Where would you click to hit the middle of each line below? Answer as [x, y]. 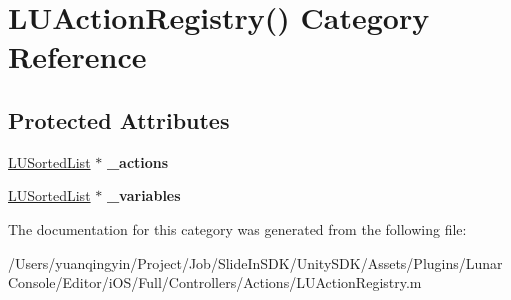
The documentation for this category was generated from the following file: [237, 228]
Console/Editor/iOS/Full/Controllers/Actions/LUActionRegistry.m [215, 282]
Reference [77, 56]
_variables [143, 195]
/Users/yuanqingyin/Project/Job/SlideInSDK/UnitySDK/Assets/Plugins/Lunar [255, 262]
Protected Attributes [119, 119]
